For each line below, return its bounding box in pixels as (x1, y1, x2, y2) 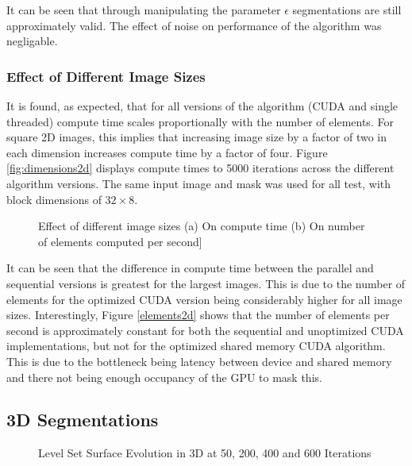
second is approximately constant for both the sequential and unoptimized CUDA (6, 322, 404, 338)
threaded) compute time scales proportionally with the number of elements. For (6, 113, 394, 129)
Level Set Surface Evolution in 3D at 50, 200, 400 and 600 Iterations (38, 445, 372, 461)
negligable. (6, 33, 58, 49)
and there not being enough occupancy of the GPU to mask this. (6, 368, 322, 385)
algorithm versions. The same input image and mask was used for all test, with (6, 175, 391, 191)
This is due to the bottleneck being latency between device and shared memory (6, 352, 392, 369)
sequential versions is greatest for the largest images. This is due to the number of (6, 275, 406, 291)
